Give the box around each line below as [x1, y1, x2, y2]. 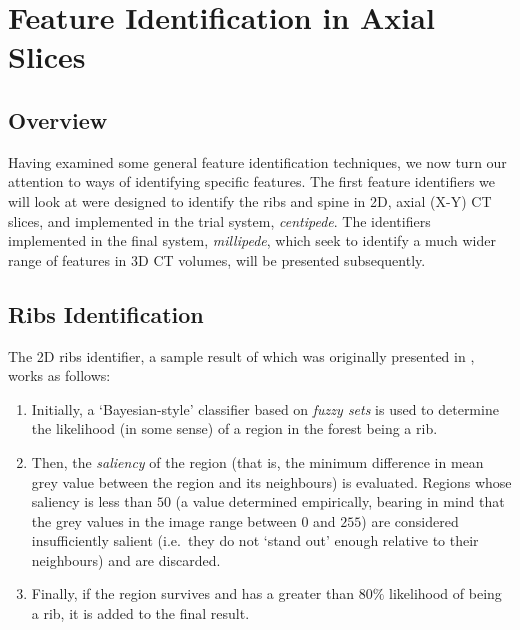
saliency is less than [31, 491, 153, 512]
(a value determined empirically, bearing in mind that [175, 491, 505, 512]
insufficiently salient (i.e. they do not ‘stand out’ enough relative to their [31, 530, 479, 551]
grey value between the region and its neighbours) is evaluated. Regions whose [31, 471, 512, 492]
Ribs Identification [8, 298, 204, 329]
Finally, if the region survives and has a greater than [31, 583, 355, 604]
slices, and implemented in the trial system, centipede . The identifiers [8, 210, 431, 231]
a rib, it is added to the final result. [31, 603, 250, 624]
